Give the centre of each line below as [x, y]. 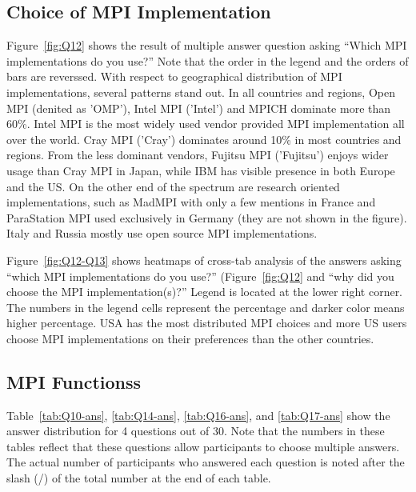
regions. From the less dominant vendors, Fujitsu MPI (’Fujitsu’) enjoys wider [198, 155]
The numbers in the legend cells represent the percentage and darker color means [206, 307]
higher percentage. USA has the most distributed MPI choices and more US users [207, 323]
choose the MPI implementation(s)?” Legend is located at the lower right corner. [205, 292]
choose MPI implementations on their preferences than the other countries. [190, 338]
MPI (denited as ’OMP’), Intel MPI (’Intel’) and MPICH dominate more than [199, 108]
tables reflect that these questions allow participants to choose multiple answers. [203, 446]
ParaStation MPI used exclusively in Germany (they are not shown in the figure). [207, 217]
